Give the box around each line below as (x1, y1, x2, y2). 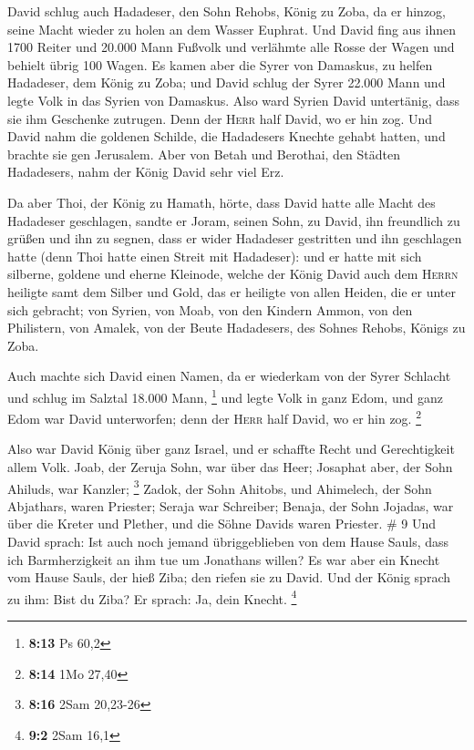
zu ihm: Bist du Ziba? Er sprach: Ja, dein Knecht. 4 (7, 586, 297, 608)
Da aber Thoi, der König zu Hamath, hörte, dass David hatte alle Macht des (7, 192, 436, 211)
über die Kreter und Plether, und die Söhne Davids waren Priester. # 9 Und (7, 514, 437, 533)
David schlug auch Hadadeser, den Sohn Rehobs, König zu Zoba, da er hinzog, (7, 2, 446, 20)
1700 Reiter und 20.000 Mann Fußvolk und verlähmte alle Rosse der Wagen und (7, 37, 455, 57)
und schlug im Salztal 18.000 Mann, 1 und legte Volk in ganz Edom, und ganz (7, 385, 443, 406)
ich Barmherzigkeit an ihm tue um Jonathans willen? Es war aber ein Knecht (7, 550, 440, 569)
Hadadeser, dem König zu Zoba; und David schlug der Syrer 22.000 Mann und (7, 73, 446, 92)
